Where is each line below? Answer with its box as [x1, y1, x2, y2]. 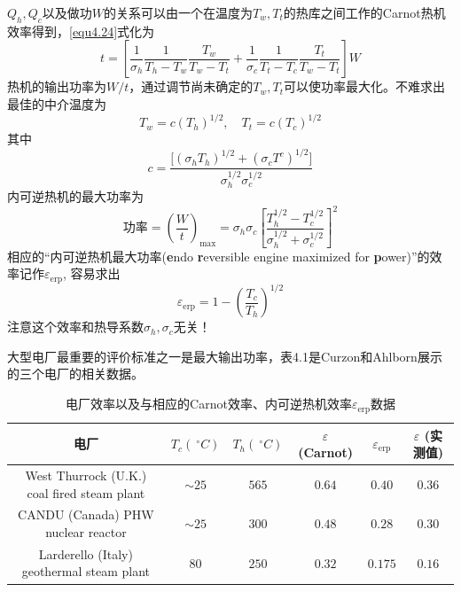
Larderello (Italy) [38, 544, 133, 563]
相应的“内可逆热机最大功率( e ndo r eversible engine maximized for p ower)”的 [7, 246, 430, 265]
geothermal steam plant [21, 562, 151, 580]
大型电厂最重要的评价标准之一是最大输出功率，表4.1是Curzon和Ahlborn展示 [7, 347, 442, 365]
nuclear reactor [45, 522, 127, 541]
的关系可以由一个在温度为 [104, 4, 254, 21]
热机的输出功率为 [7, 77, 106, 96]
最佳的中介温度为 [7, 94, 106, 113]
